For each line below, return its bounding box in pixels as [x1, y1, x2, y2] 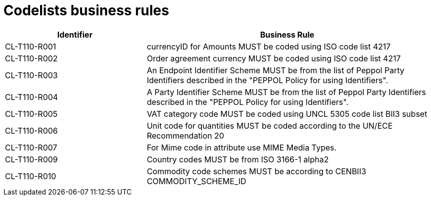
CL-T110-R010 [5, 171, 56, 181]
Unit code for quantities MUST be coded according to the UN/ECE [146, 120, 393, 131]
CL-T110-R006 [5, 125, 58, 136]
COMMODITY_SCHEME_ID [146, 176, 246, 186]
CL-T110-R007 [5, 142, 57, 152]
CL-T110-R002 [5, 53, 58, 63]
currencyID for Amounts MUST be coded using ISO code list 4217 [146, 41, 391, 51]
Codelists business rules [3, 2, 169, 19]
